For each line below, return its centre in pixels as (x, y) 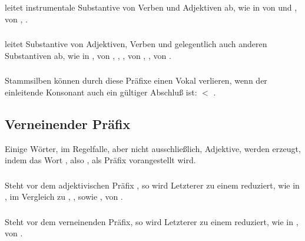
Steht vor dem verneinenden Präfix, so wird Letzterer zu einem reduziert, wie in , (152, 221)
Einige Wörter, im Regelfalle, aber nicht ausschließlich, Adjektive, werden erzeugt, (153, 148)
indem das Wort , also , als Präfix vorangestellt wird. (100, 160)
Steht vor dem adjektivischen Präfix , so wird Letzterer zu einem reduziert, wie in (152, 185)
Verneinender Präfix (68, 123)
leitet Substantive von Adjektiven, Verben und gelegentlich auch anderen (136, 44)
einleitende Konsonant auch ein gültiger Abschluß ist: (101, 92)
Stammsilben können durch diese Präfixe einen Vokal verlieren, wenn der (136, 80)
